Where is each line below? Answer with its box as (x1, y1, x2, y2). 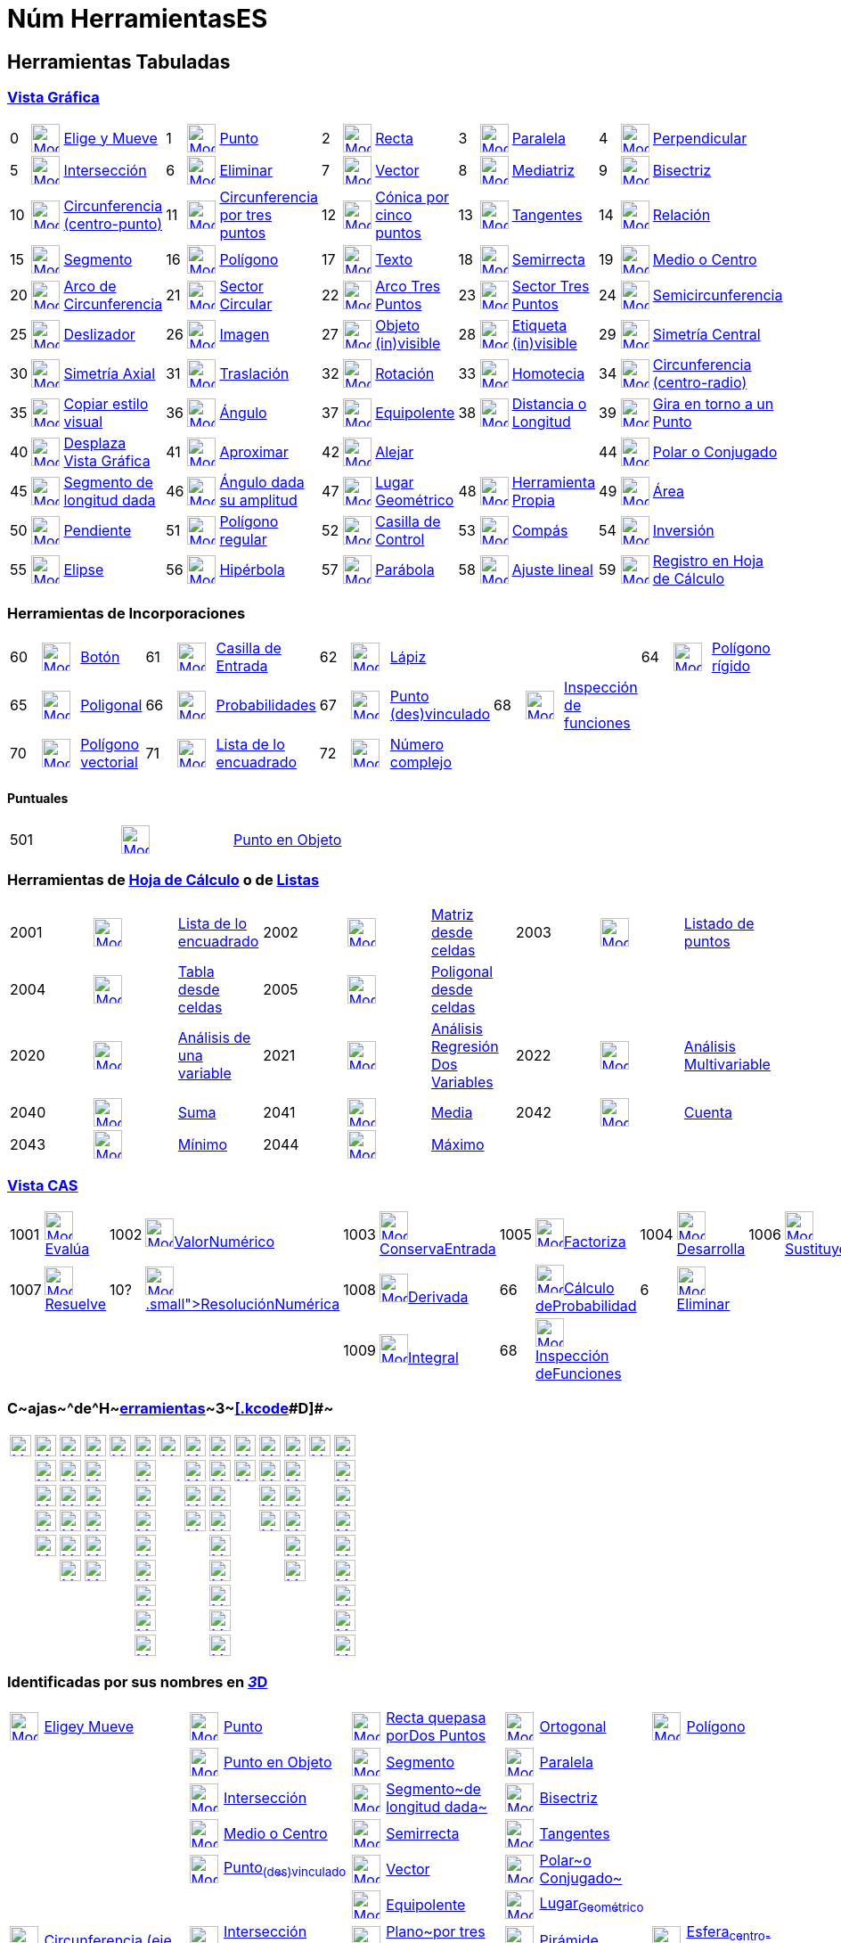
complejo (389, 753, 452, 772)
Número (389, 735, 444, 754)
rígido (712, 657, 751, 676)
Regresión (430, 1037, 499, 1056)
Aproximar (219, 442, 289, 461)
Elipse (63, 560, 104, 578)
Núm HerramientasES (7, 4, 268, 34)
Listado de (683, 914, 755, 933)
